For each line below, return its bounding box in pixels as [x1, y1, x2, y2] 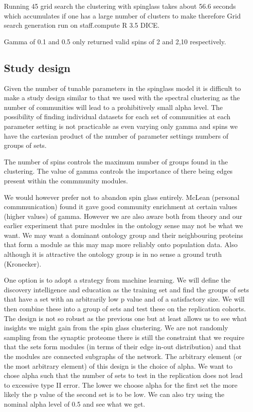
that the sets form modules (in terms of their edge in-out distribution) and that [4, 341, 241, 352]
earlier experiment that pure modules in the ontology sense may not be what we [4, 220, 243, 231]
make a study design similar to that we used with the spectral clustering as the [4, 92, 240, 103]
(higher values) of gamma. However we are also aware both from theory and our [4, 211, 242, 221]
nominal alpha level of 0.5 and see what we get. [4, 398, 145, 409]
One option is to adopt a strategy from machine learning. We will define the [4, 275, 231, 285]
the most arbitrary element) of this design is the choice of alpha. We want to [4, 360, 233, 371]
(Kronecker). [4, 258, 41, 269]
